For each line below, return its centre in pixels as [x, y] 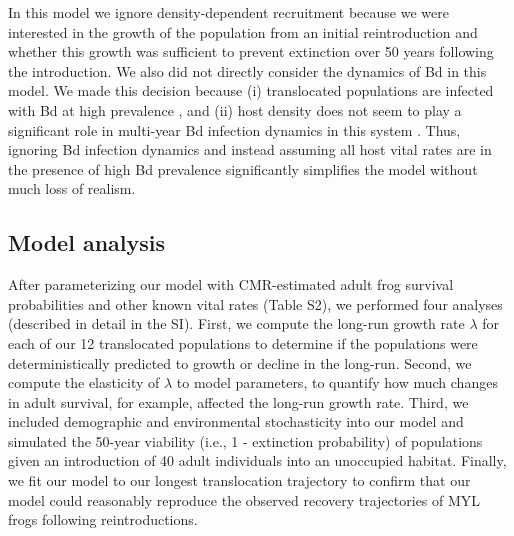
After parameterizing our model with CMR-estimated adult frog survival [231, 284]
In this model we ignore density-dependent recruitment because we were [228, 12]
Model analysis [87, 242]
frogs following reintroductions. [103, 519]
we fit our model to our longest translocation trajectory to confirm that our [239, 480]
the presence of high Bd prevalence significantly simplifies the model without [243, 168]
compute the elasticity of [84, 382]
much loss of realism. [72, 188]
